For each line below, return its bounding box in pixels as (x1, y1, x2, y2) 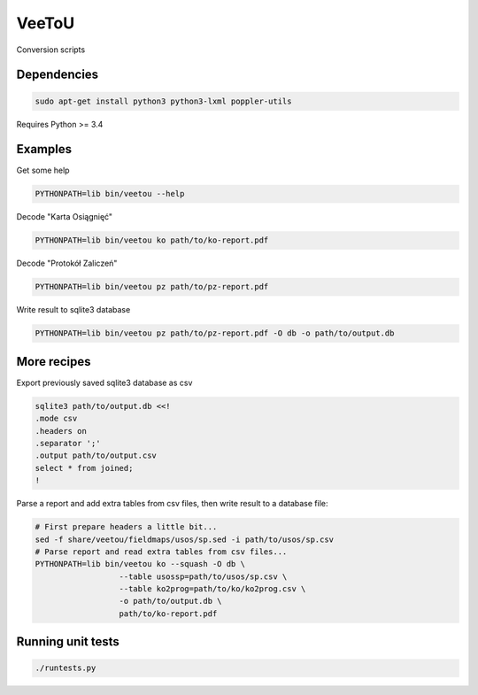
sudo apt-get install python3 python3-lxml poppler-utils (35, 96, 292, 106)
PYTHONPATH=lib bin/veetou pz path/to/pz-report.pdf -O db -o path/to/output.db (35, 328, 395, 338)
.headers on (35, 426, 88, 436)
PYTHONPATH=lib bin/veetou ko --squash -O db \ (35, 559, 245, 569)
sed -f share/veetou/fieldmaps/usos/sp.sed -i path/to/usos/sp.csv (35, 534, 335, 544)
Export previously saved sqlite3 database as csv (16, 377, 193, 388)
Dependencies (16, 67, 99, 82)
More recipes (16, 354, 92, 369)
